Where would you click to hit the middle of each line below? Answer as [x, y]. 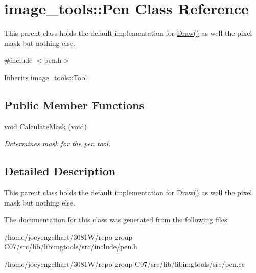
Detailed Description [60, 171]
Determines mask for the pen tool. [57, 143]
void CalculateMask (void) [45, 126]
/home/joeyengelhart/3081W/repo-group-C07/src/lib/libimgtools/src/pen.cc [125, 264]
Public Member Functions [74, 105]
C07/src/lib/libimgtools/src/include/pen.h [71, 247]
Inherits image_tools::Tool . [47, 77]
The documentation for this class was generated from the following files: [117, 220]
